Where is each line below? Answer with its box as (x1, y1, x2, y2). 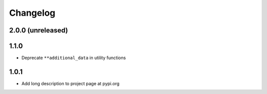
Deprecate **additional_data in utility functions (21, 55, 126, 61)
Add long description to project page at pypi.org (21, 80, 120, 86)
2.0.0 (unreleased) (9, 26, 68, 34)
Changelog (9, 7, 55, 18)
